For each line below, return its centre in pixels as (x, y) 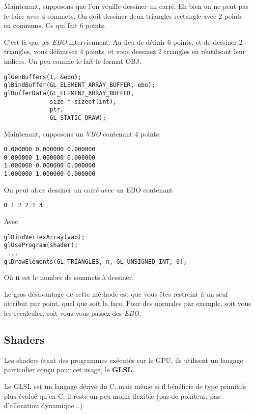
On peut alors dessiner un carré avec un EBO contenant (88, 189)
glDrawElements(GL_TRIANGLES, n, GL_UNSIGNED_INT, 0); (96, 262)
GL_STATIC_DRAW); (78, 118)
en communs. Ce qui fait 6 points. (55, 25)
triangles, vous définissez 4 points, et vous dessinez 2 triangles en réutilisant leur (125, 51)
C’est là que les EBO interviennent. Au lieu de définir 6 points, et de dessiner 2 (123, 41)
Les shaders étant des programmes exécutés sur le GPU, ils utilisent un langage (124, 360)
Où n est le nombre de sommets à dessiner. (69, 277)
